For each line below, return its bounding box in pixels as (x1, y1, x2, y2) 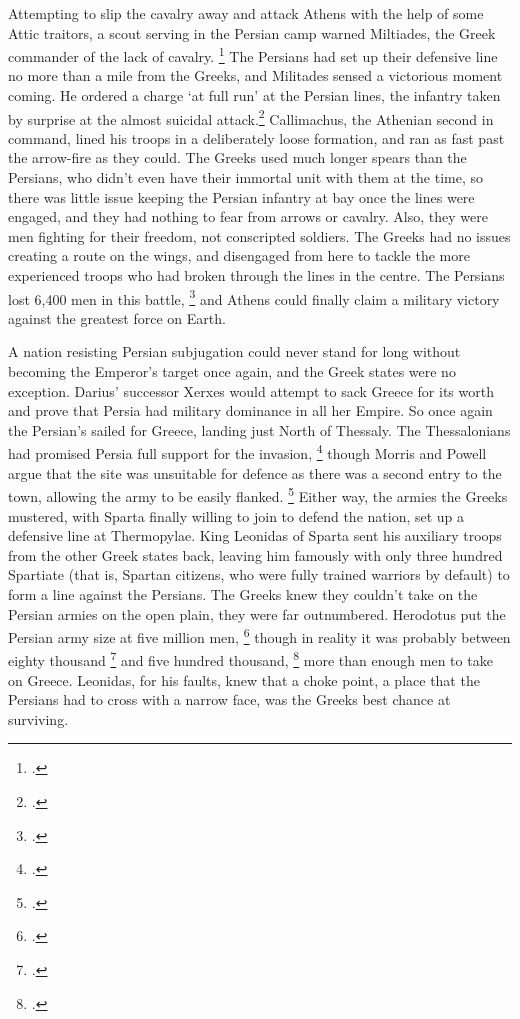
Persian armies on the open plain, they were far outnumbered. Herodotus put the (8, 603, 506, 624)
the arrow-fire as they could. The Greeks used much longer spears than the (8, 147, 467, 168)
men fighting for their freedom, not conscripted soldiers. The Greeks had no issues (8, 225, 511, 246)
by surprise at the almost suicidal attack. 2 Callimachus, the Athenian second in (8, 105, 494, 129)
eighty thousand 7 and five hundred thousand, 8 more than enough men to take (8, 647, 493, 670)
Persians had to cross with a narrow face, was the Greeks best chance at (8, 689, 451, 710)
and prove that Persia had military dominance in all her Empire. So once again (8, 400, 493, 421)
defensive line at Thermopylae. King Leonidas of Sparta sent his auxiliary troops (8, 525, 502, 546)
